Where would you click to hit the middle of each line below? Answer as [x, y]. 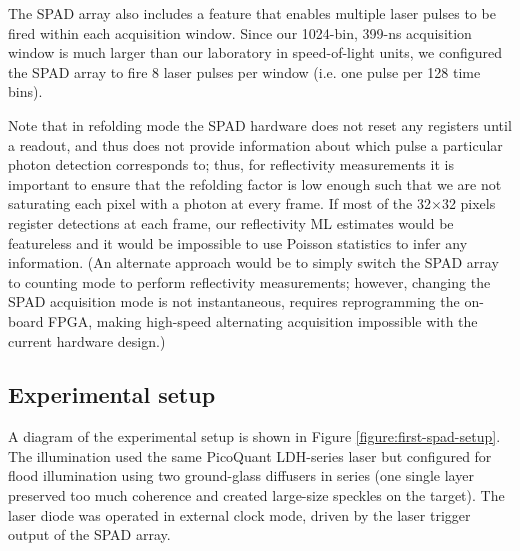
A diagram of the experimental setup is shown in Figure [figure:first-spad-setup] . [254, 436]
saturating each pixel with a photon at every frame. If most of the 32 [219, 203]
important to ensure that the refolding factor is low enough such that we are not [255, 183]
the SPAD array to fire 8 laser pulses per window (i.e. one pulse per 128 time [244, 71]
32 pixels [468, 203]
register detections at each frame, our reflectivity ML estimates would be [231, 222]
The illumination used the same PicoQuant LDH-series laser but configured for [250, 455]
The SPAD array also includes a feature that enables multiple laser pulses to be [252, 13]
